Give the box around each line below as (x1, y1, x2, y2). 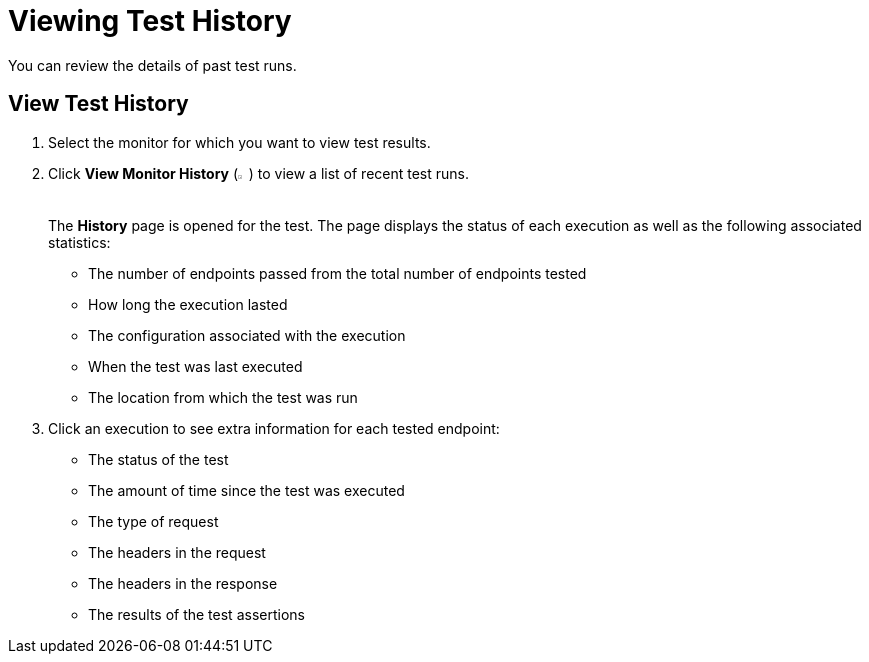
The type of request (88, 512, 219, 530)
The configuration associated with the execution (88, 326, 406, 344)
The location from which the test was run (88, 388, 358, 406)
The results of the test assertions (88, 605, 305, 623)
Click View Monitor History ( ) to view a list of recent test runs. (48, 164, 470, 182)
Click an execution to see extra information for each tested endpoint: (48, 419, 500, 437)
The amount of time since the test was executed (88, 481, 405, 499)
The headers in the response (88, 574, 278, 592)
